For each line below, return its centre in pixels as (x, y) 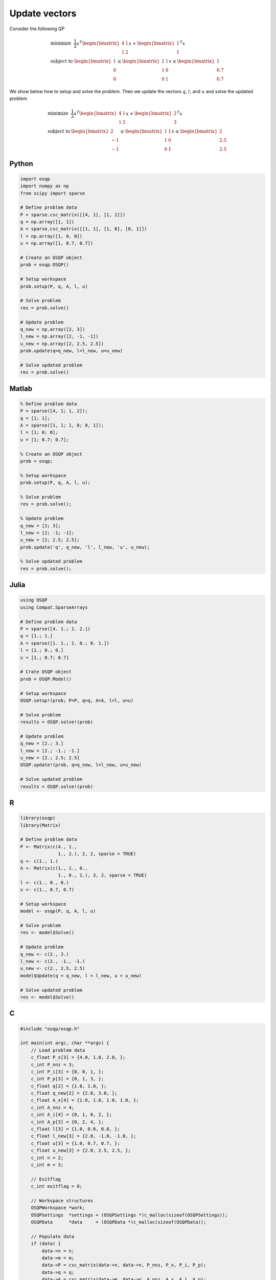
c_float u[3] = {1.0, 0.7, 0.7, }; (75, 1143)
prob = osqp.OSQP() (44, 265)
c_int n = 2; (47, 1158)
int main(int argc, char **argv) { (65, 1043)
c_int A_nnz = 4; (53, 1107)
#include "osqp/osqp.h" (50, 1029)
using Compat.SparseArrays (54, 607)
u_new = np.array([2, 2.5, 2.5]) (62, 344)
